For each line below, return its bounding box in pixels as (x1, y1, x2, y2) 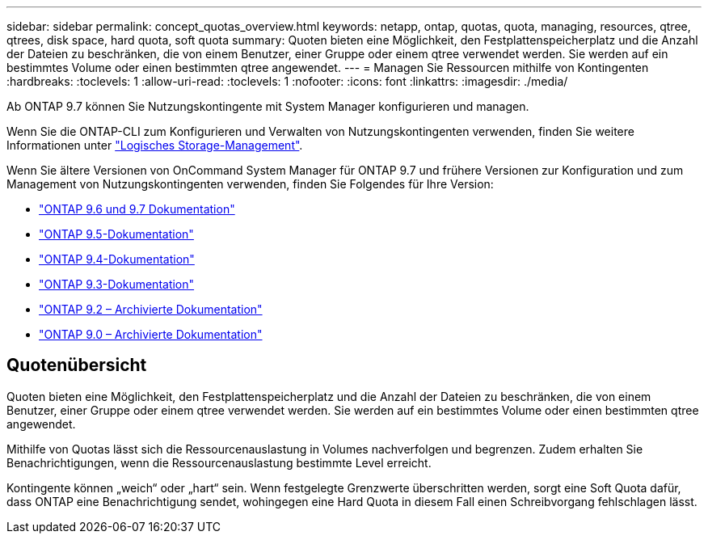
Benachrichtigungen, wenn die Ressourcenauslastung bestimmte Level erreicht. (6, 455, 432, 470)
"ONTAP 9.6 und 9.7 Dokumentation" (39, 202, 235, 216)
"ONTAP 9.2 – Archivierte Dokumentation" (39, 302, 263, 316)
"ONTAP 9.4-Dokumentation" (39, 252, 195, 266)
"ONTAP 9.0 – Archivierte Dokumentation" (39, 327, 263, 341)
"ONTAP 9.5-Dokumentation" (39, 227, 194, 241)
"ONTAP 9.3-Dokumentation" (39, 277, 195, 291)
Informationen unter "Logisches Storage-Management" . (6, 138, 303, 152)
